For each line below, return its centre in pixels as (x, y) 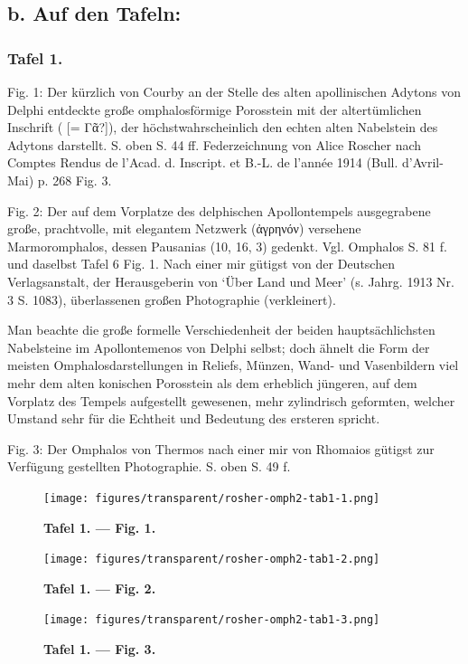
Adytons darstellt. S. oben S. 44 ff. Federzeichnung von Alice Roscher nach (215, 144)
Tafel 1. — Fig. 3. (100, 649)
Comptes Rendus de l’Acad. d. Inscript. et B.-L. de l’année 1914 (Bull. (203, 162)
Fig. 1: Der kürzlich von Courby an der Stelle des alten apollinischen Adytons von (234, 91)
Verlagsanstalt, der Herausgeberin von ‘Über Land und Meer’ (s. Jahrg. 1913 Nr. (231, 281)
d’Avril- (422, 162)
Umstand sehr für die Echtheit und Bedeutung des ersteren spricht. (194, 418)
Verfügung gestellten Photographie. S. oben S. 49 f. (149, 466)
